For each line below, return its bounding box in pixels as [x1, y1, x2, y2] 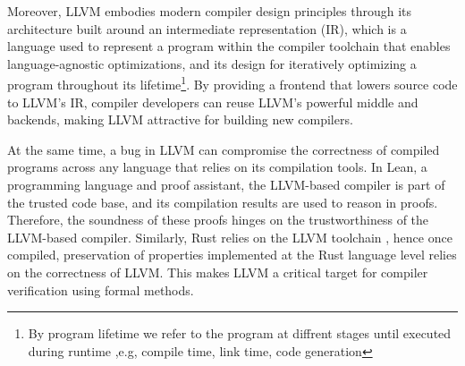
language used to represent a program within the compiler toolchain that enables [7, 37, 451, 55]
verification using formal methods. [7, 280, 194, 299]
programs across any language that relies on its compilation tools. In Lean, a [7, 157, 427, 176]
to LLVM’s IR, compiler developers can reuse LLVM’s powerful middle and [7, 92, 418, 111]
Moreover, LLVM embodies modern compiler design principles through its [7, 2, 412, 20]
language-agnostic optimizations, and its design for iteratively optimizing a [7, 54, 417, 72]
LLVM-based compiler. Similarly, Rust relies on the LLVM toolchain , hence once [7, 227, 452, 246]
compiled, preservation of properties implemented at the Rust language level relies [7, 245, 457, 264]
